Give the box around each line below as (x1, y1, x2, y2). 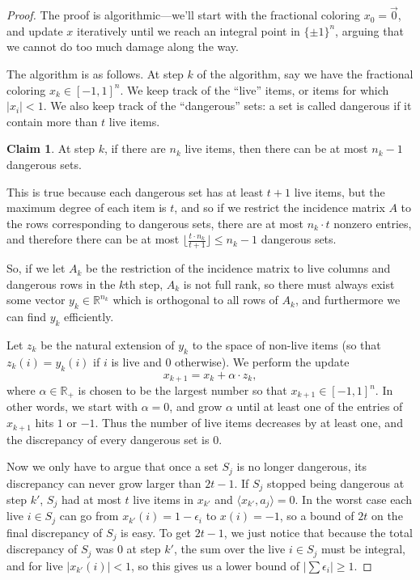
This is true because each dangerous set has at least (6, 183, 264, 200)
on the (371, 507, 403, 524)
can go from (59, 507, 119, 524)
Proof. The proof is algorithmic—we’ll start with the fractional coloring (6, 6, 361, 23)
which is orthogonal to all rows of (112, 291, 278, 308)
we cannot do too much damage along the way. (6, 38, 239, 55)
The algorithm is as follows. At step (6, 66, 184, 82)
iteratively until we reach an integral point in (76, 22, 300, 39)
